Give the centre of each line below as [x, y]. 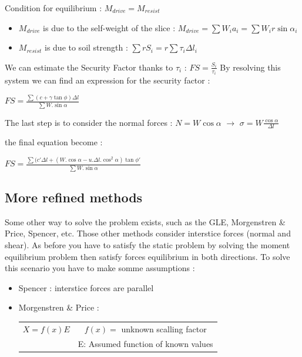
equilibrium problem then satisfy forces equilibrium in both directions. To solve [147, 256]
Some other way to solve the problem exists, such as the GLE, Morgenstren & [145, 221]
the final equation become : [54, 142]
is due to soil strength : [86, 47]
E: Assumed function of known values [145, 343]
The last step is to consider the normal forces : [89, 122]
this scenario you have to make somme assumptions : [100, 268]
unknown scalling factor [164, 328]
